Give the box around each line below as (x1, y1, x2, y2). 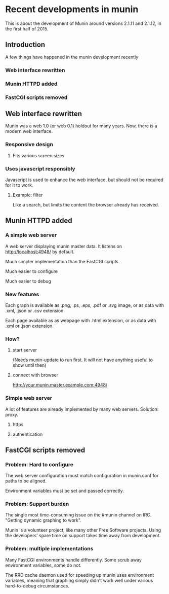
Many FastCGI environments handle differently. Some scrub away (5, 556, 142, 563)
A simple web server (5, 232, 57, 239)
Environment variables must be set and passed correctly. (5, 488, 124, 494)
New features (5, 291, 39, 298)
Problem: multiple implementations (5, 545, 94, 552)
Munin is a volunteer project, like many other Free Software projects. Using (5, 527, 161, 533)
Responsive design (5, 141, 53, 148)
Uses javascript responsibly (5, 165, 75, 172)
